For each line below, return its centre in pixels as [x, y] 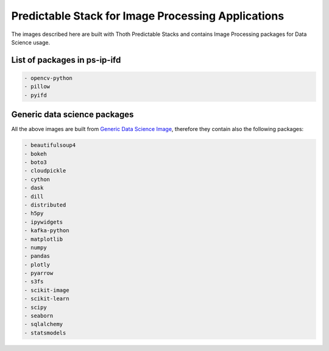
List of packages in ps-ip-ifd [66, 60]
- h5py [34, 214]
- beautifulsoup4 [50, 145]
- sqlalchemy [44, 324]
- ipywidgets [44, 222]
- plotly [37, 264]
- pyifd [35, 95]
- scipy [35, 307]
